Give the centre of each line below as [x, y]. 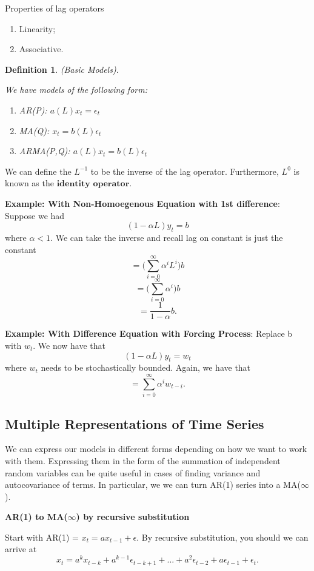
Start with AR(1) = [42, 537]
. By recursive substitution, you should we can [222, 537]
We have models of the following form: [76, 90]
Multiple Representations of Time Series [135, 423]
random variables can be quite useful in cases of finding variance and [133, 472]
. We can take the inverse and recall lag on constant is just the [167, 237]
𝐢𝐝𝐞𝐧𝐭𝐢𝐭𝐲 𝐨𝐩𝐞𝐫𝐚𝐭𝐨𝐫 [93, 184]
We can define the [38, 171]
